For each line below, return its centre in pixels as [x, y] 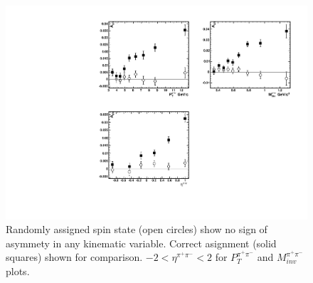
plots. [18, 271]
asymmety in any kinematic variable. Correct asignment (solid [141, 243]
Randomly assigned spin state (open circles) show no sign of [137, 229]
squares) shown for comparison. [74, 257]
